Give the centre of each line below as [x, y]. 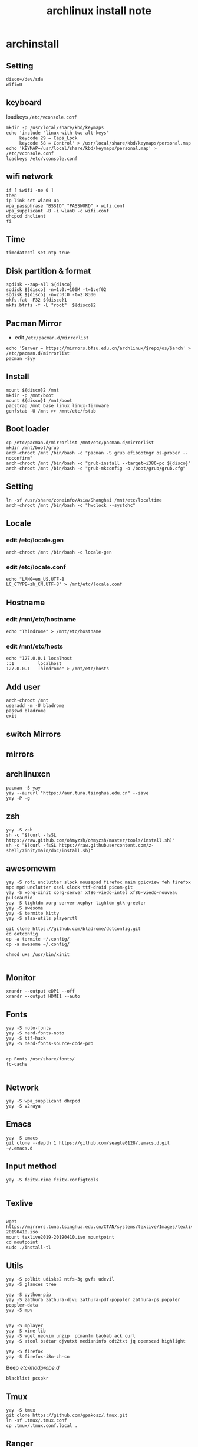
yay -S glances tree [32, 1285]
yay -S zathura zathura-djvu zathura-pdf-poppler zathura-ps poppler [93, 1300]
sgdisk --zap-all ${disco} [39, 284]
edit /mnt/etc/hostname [41, 619]
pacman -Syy [21, 359]
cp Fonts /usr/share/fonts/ [41, 1059]
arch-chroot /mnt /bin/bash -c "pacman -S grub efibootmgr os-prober [93, 453]
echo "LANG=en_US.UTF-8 [35, 580]
